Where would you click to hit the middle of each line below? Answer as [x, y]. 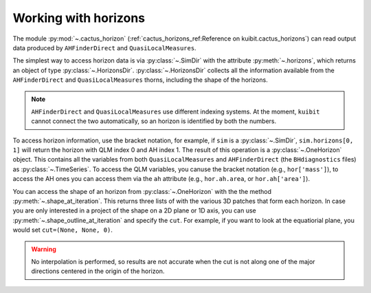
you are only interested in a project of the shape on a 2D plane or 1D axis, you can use [135, 210]
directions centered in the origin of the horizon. [98, 271]
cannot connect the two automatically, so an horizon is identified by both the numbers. [154, 121]
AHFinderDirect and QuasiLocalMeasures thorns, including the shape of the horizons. [140, 80]
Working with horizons [79, 18]
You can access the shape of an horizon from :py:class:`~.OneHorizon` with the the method [142, 191]
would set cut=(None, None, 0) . [63, 230]
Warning [44, 249]
